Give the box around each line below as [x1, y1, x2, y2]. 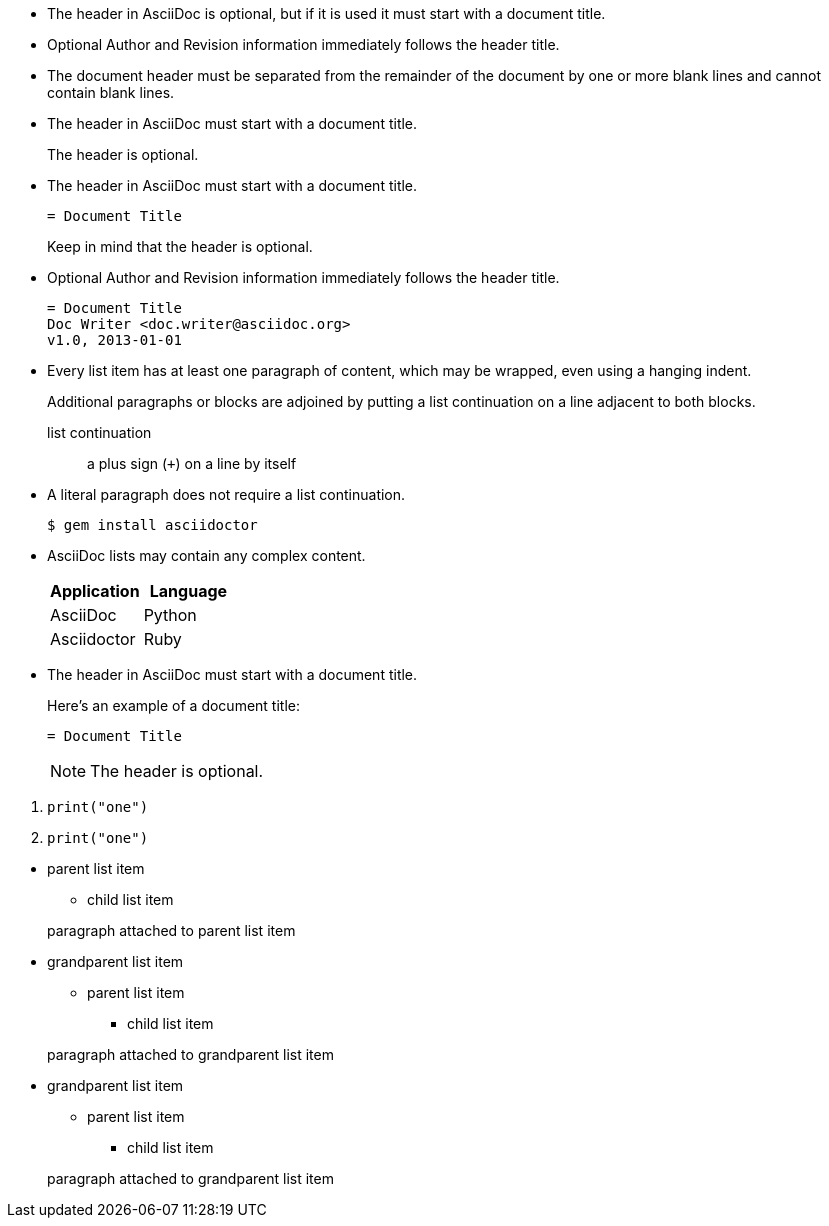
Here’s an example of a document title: [47, 697, 300, 714]
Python [143, 605, 197, 625]
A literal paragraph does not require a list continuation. [47, 486, 406, 503]
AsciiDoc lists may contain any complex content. [47, 547, 366, 564]
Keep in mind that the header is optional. [47, 238, 313, 255]
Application [50, 581, 140, 601]
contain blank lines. [47, 84, 175, 101]
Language [149, 581, 228, 601]
